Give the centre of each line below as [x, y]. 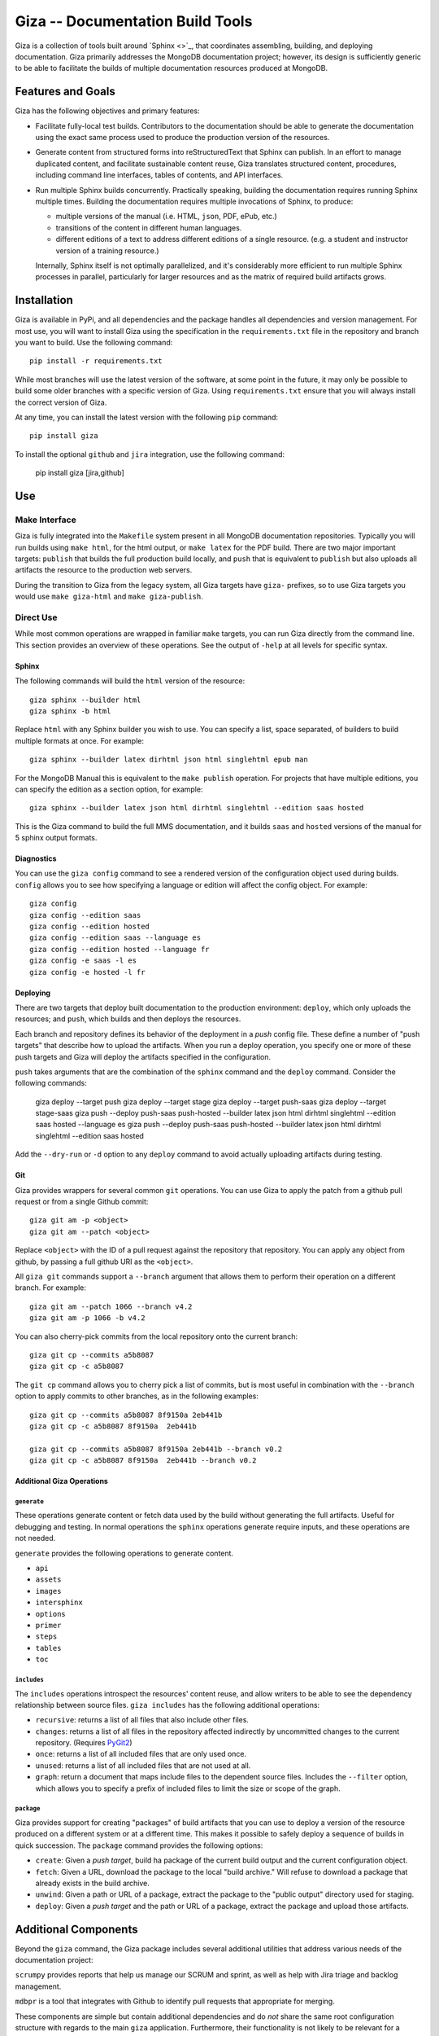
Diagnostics [36, 858]
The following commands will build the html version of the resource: [130, 681]
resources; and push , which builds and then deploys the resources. [128, 1019]
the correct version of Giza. [61, 402]
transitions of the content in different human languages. [149, 227]
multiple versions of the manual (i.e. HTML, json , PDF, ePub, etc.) [167, 217]
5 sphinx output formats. [56, 838]
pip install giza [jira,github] [80, 473]
